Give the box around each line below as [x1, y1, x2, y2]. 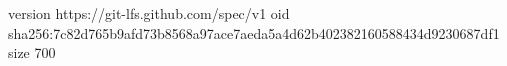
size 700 [8, 42, 56, 63]
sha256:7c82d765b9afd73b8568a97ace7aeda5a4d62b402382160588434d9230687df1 [8, 22, 500, 43]
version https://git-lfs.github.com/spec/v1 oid [8, 3, 290, 23]
